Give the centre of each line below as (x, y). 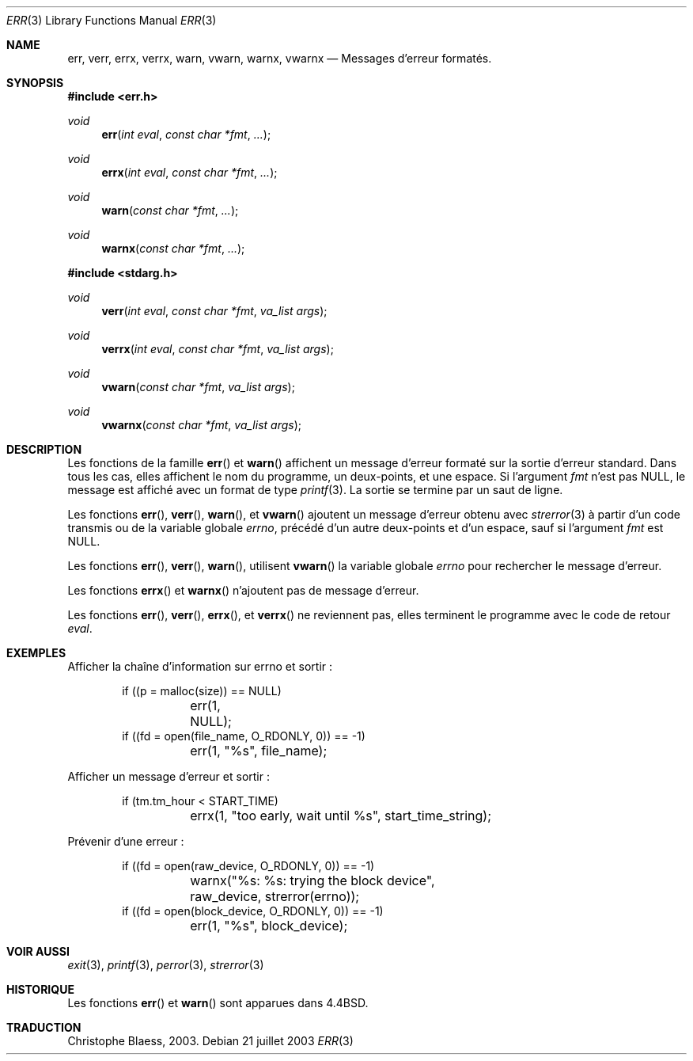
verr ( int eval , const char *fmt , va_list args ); (214, 311)
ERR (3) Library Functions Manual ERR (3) (112, 20)
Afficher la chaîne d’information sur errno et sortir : (200, 666)
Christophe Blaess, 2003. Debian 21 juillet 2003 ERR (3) (210, 1041)
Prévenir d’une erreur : (126, 841)
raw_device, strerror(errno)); (275, 896)
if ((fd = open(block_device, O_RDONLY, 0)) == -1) (253, 911)
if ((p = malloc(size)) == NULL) (202, 691)
